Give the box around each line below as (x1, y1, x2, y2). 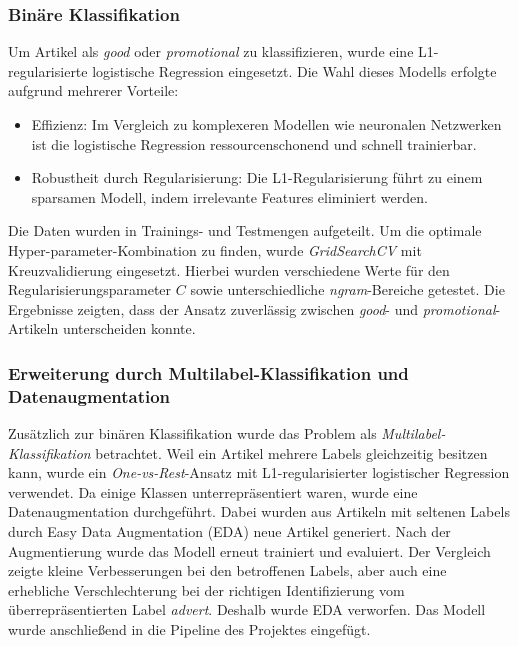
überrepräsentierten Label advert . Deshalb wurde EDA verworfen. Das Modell (8, 599, 486, 620)
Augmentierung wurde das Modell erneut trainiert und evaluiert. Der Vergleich (8, 540, 491, 561)
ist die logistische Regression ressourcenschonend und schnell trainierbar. (31, 133, 477, 154)
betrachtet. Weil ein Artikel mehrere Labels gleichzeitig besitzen (95, 442, 488, 463)
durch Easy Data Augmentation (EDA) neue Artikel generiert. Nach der (8, 521, 451, 542)
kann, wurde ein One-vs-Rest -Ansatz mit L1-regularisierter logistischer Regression (8, 462, 510, 483)
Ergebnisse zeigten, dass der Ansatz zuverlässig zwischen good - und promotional (8, 298, 496, 319)
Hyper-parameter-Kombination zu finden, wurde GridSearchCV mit (8, 239, 422, 260)
